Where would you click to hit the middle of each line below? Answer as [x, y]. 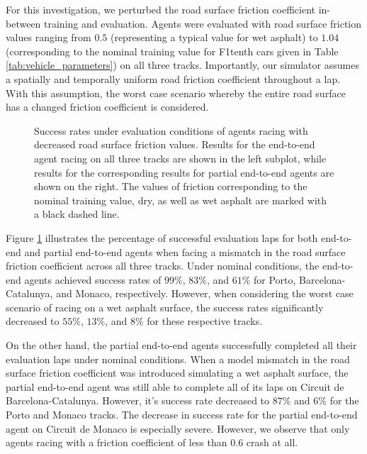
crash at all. [272, 442]
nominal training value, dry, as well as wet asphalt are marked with [180, 200]
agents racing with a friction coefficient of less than [117, 442]
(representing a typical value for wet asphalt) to [214, 37]
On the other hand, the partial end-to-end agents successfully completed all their [181, 345]
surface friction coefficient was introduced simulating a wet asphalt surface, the [177, 373]
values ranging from [49, 37]
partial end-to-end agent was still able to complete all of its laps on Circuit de [175, 386]
